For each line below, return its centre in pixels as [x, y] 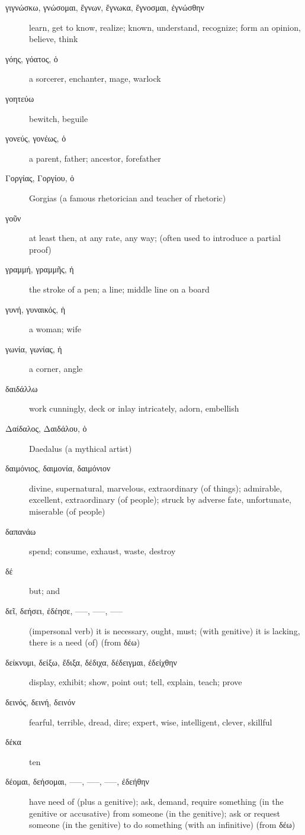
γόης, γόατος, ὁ [32, 58]
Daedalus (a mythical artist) [81, 448]
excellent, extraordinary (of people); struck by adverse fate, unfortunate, [160, 500]
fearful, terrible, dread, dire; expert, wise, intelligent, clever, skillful [151, 722]
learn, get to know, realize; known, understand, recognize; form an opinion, [165, 27]
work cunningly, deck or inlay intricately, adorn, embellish [134, 408]
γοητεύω [20, 98]
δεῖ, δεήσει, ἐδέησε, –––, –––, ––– [64, 611]
